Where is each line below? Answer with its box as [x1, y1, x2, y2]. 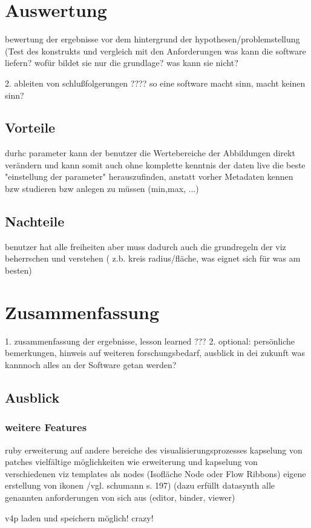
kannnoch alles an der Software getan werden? [5, 358, 177, 371]
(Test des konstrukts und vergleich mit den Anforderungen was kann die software [5, 44, 306, 57]
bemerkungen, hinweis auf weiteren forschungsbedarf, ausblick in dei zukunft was [5, 346, 306, 359]
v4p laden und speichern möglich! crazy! [5, 511, 154, 524]
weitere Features [5, 420, 87, 435]
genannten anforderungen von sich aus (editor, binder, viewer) [5, 490, 235, 503]
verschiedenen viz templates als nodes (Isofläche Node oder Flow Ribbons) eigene [5, 467, 306, 480]
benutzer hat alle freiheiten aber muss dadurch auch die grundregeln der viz [5, 240, 286, 252]
